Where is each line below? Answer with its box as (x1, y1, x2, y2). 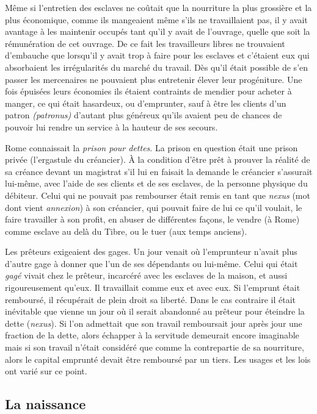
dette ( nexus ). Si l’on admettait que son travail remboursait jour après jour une (5, 316, 302, 329)
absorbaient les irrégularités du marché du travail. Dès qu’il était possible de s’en (5, 60, 308, 73)
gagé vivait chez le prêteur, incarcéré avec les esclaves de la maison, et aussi (5, 269, 288, 282)
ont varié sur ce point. (5, 365, 87, 377)
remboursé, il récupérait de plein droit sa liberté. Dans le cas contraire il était (5, 293, 296, 305)
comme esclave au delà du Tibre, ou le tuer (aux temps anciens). (5, 224, 247, 237)
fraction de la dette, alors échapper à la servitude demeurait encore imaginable (5, 329, 299, 341)
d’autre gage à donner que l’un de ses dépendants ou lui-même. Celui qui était (5, 257, 298, 269)
